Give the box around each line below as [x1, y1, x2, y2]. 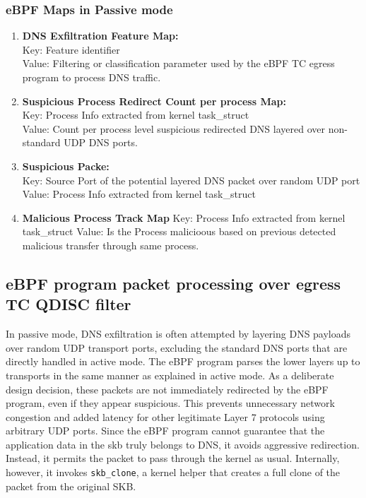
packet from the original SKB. [6, 478, 136, 493]
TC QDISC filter [6, 293, 131, 315]
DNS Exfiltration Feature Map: [22, 28, 179, 43]
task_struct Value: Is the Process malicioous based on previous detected [22, 224, 336, 239]
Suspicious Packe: [22, 158, 110, 173]
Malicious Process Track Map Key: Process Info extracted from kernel [22, 210, 346, 225]
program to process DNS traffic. [22, 70, 161, 84]
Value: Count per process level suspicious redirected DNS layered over [22, 121, 325, 136]
